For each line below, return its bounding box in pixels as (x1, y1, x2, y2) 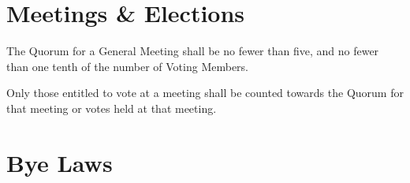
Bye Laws (6, 146, 113, 178)
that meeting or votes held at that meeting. (6, 99, 217, 116)
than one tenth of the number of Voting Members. (6, 58, 249, 74)
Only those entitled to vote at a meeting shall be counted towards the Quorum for (6, 84, 404, 101)
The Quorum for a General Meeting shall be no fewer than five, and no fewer (6, 43, 379, 59)
